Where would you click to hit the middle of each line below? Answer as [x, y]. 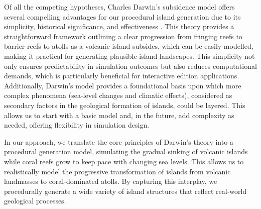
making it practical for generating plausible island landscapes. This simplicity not [129, 56]
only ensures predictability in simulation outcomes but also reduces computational [130, 66]
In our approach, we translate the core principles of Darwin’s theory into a [119, 141]
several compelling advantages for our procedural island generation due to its [122, 16]
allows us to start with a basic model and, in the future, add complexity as [119, 115]
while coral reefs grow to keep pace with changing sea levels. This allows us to [124, 161]
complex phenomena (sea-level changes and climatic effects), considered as [118, 95]
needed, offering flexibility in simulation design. [77, 125]
